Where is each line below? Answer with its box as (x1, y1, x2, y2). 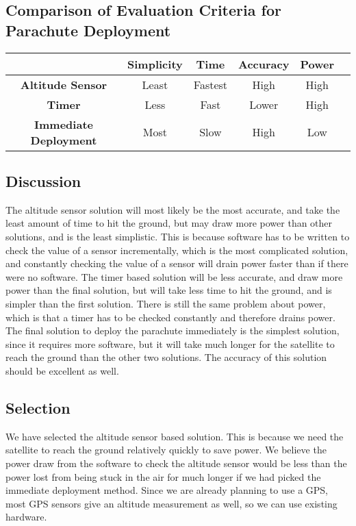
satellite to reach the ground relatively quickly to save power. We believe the (5, 442, 327, 457)
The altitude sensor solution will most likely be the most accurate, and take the (5, 202, 340, 216)
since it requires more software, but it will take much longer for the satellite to (5, 336, 335, 351)
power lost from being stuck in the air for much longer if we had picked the (5, 469, 321, 484)
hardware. (5, 510, 47, 524)
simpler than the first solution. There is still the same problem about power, (5, 296, 326, 310)
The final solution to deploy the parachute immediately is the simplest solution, (5, 323, 340, 338)
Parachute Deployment (5, 19, 171, 40)
